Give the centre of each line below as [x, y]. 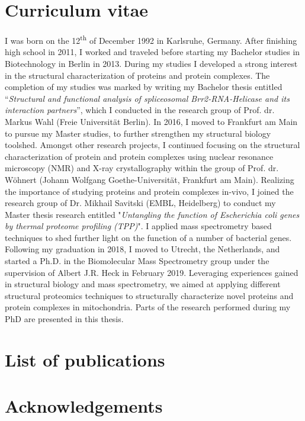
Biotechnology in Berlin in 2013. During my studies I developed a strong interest [151, 63]
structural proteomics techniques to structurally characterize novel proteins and [149, 295]
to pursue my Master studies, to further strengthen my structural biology [138, 133]
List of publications [85, 359]
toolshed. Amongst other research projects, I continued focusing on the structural [152, 145]
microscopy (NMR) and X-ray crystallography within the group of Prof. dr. [142, 168]
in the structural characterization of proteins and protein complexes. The [137, 75]
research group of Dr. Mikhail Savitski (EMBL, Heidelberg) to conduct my [140, 203]
